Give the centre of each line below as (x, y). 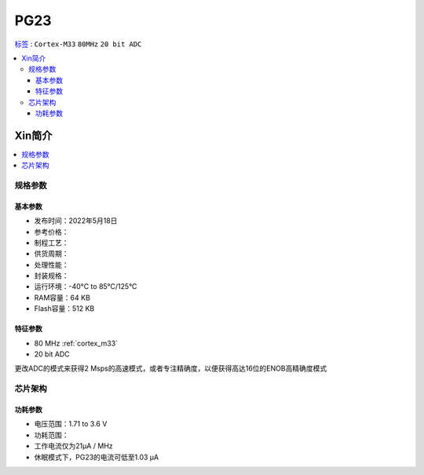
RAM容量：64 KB (62, 298)
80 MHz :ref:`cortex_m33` (76, 343)
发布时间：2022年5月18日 (76, 221)
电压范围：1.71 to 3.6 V (71, 424)
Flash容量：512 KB (64, 309)
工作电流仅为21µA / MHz (73, 446)
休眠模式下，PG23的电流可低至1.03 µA (97, 457)
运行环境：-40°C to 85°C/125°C (86, 287)
